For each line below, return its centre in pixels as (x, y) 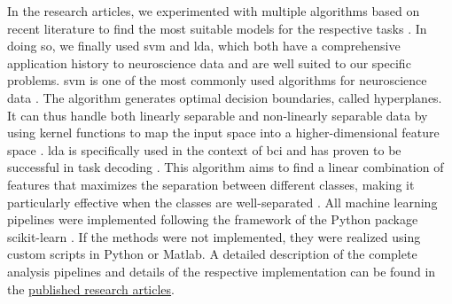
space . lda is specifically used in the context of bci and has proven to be (204, 149)
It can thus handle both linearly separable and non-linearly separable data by (218, 115)
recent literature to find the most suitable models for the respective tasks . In (217, 28)
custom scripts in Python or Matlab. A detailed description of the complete (212, 254)
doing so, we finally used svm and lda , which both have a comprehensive (204, 46)
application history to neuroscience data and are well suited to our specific (209, 62)
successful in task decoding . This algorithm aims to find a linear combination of (226, 167)
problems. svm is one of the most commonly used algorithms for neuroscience (217, 80)
